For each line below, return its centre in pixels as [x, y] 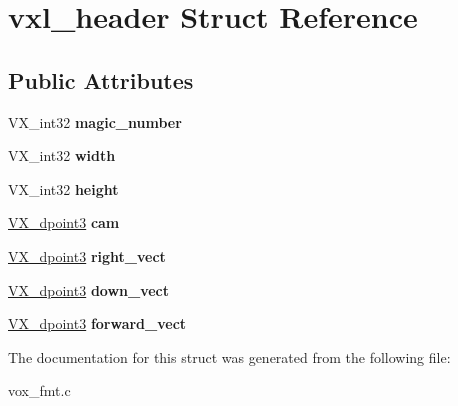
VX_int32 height [63, 188]
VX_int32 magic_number [95, 121]
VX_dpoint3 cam [64, 222]
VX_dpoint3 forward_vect [97, 323]
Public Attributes [101, 79]
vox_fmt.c [39, 390]
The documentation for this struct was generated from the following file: [229, 356]
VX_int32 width [62, 155]
